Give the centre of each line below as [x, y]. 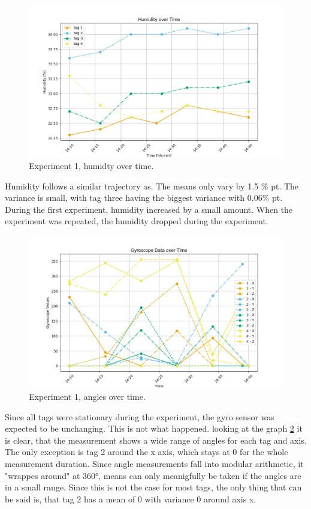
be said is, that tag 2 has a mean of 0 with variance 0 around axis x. [131, 499]
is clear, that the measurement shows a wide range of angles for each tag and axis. [156, 440]
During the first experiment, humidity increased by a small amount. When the [149, 209]
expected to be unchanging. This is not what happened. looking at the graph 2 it [154, 428]
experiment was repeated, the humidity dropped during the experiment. [137, 221]
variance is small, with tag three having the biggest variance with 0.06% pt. [144, 198]
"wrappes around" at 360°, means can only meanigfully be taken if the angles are [153, 475]
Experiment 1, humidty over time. [91, 165]
